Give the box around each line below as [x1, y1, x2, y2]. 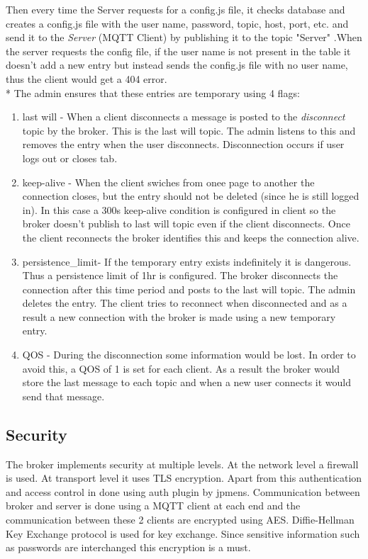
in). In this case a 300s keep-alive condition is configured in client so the [22, 202, 336, 217]
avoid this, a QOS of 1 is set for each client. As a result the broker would [22, 361, 340, 376]
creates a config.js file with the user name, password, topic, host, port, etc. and [6, 16, 349, 30]
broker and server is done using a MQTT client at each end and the [6, 498, 301, 513]
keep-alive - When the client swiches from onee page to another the [22, 174, 315, 189]
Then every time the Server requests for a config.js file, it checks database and [6, 2, 345, 16]
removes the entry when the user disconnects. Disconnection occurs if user [22, 137, 345, 152]
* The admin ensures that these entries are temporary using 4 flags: [6, 85, 300, 100]
